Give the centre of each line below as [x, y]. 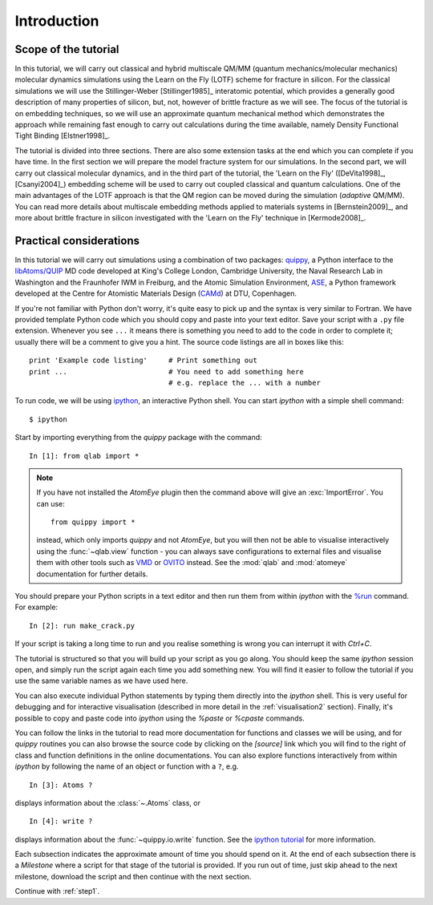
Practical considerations [77, 240]
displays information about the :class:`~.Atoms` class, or [107, 802]
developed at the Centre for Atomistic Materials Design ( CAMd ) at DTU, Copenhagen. [156, 293]
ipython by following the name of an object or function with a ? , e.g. [127, 766]
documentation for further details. [92, 574]
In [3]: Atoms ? [61, 785]
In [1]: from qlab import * [84, 456]
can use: [51, 503]
